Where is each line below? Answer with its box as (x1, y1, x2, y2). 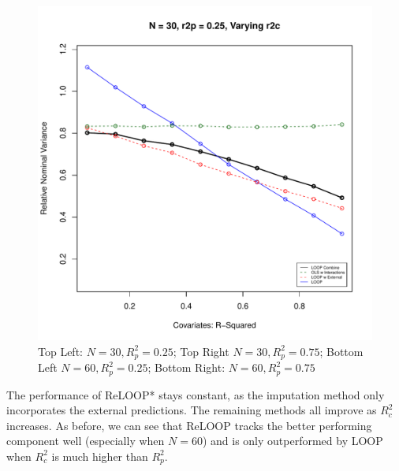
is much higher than (51, 447, 148, 464)
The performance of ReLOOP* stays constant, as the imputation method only (6, 386, 385, 402)
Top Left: (38, 343, 83, 359)
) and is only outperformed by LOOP (202, 432, 383, 449)
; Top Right (173, 343, 229, 359)
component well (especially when (6, 432, 165, 449)
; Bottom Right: (147, 359, 226, 376)
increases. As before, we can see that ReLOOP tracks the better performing (6, 417, 372, 433)
